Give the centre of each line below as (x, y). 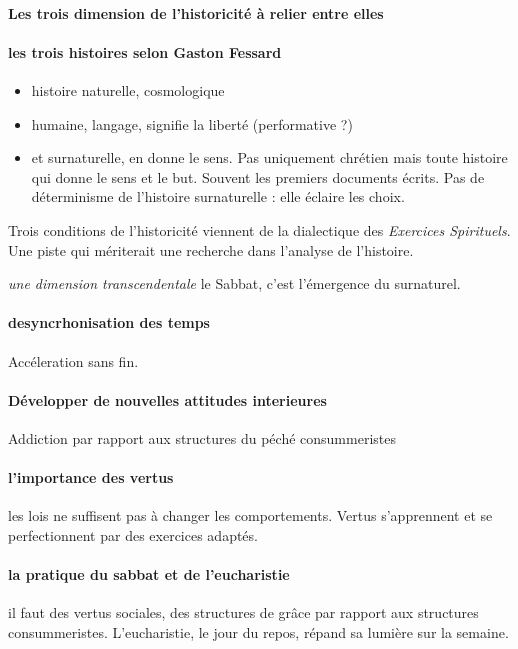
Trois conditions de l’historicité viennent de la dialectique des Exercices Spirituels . (259, 229)
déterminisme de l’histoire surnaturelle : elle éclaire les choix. (218, 196)
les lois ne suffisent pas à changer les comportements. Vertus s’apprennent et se (250, 515)
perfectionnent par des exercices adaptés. (133, 534)
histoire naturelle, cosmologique (128, 89)
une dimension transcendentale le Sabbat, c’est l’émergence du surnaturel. (234, 283)
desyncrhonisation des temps (109, 322)
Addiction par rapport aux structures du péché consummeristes (202, 437)
